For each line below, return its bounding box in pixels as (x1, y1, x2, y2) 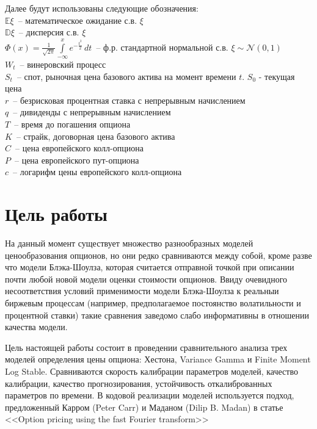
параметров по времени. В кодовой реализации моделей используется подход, (5, 389, 294, 402)
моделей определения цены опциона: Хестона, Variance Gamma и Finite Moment (5, 353, 311, 366)
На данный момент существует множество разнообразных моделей (5, 237, 253, 250)
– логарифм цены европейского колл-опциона (13, 165, 182, 178)
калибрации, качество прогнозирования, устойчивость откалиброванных (5, 377, 272, 389)
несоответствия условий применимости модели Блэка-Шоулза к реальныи (5, 284, 279, 297)
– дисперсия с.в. (18, 26, 79, 38)
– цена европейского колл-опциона (15, 142, 144, 154)
